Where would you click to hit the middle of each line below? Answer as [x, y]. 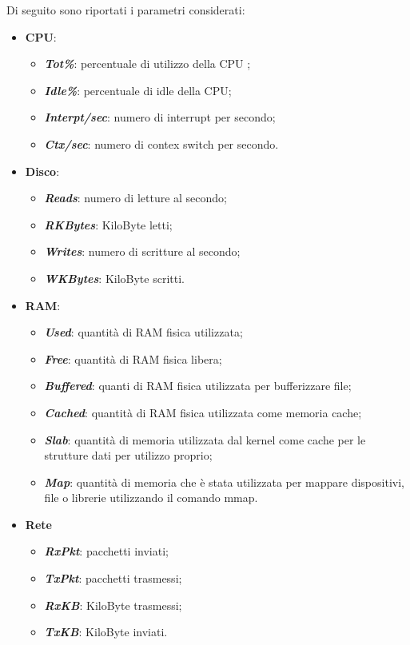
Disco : [42, 171]
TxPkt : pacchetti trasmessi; [113, 578]
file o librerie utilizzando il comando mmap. [151, 498]
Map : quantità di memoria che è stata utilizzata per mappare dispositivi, [224, 482]
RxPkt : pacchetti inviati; [106, 551]
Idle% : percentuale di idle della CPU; [138, 90]
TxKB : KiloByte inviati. [106, 632]
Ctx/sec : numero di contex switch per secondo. [161, 143]
